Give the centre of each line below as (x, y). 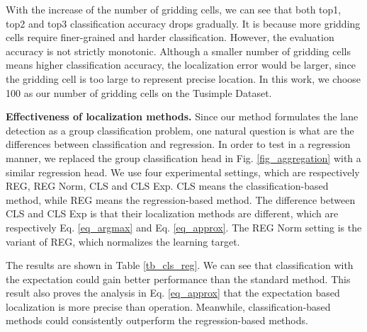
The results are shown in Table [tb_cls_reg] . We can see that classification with (180, 265)
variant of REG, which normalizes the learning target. (123, 241)
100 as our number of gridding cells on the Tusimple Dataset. (139, 92)
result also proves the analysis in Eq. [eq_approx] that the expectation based (173, 293)
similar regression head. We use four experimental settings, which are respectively (183, 172)
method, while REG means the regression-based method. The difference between (181, 199)
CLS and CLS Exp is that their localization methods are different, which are (172, 213)
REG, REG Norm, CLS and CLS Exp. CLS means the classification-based (167, 186)
